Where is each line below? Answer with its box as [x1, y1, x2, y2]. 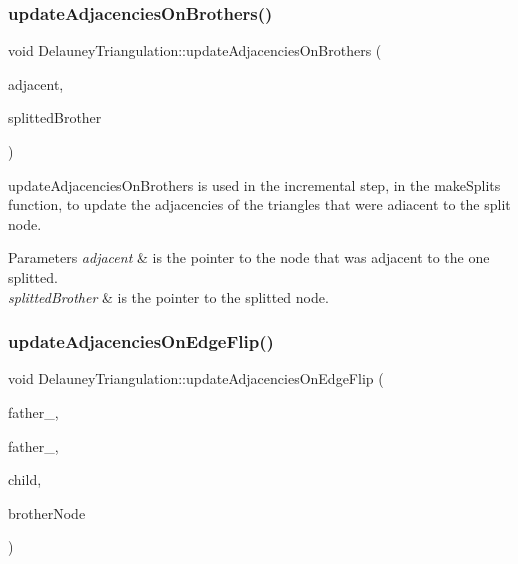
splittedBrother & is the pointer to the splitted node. [8, 286, 329, 307]
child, [8, 469, 42, 490]
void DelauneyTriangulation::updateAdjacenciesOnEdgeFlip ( [8, 368, 384, 389]
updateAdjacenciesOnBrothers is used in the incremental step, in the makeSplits [8, 174, 501, 195]
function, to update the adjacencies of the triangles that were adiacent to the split [8, 194, 511, 215]
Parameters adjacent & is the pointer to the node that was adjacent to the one [8, 247, 490, 268]
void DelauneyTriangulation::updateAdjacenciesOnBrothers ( [8, 40, 382, 61]
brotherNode [8, 502, 86, 523]
